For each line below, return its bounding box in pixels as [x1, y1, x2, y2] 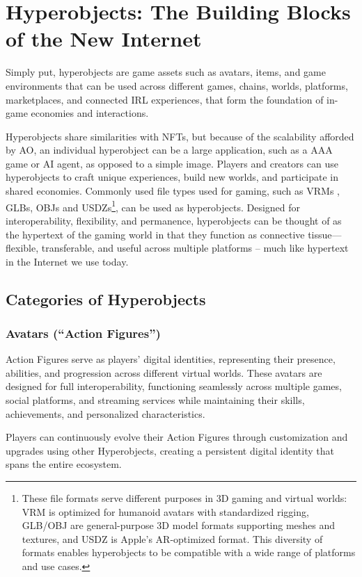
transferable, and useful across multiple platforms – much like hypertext [41, 241, 349, 255]
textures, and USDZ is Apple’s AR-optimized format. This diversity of [22, 531, 323, 546]
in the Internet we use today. [6, 254, 129, 268]
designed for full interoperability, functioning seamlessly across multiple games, [6, 379, 342, 393]
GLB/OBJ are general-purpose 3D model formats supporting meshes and [22, 518, 336, 533]
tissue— [308, 227, 342, 241]
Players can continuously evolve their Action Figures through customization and [6, 430, 348, 444]
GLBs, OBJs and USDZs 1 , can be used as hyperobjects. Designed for [6, 197, 301, 214]
